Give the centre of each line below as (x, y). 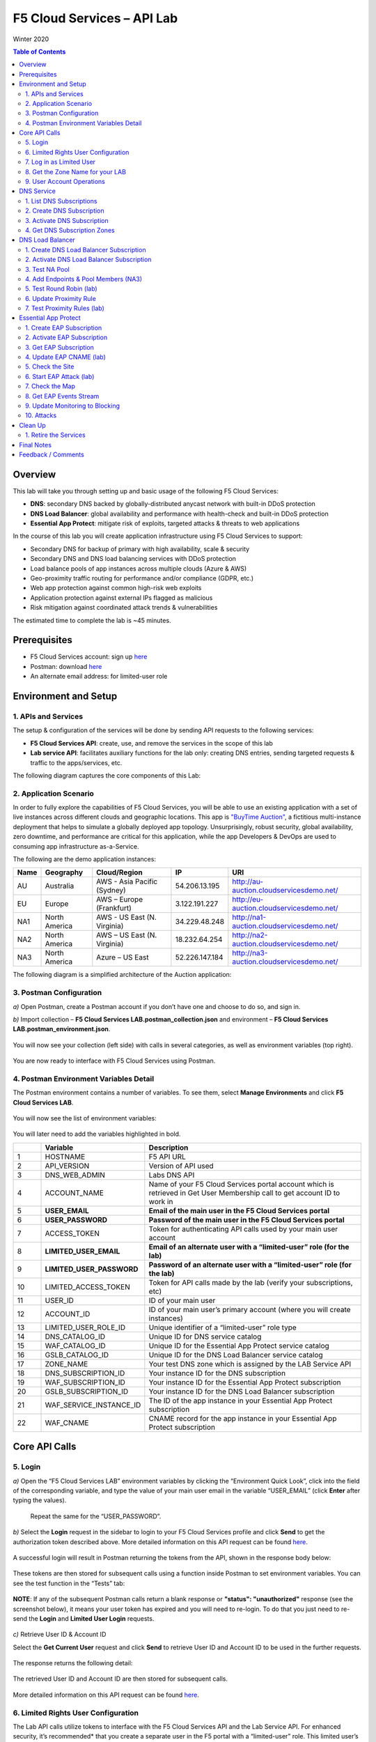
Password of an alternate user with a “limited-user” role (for (250, 1265)
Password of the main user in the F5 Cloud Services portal (246, 1219)
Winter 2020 (31, 39)
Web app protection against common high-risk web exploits (116, 588)
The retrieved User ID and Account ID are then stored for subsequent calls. (120, 1679)
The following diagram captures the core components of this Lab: (107, 775)
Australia (60, 886)
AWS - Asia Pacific (127, 881)
